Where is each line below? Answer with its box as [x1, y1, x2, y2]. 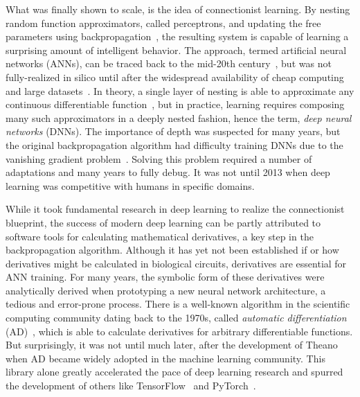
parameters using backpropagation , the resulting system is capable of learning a [6, 29, 349, 44]
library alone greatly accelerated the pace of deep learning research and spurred [6, 364, 343, 379]
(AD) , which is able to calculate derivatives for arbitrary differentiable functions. [6, 324, 353, 338]
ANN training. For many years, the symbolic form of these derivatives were [6, 270, 325, 284]
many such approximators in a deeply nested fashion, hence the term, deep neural [6, 110, 352, 125]
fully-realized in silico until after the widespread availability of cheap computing [6, 69, 344, 84]
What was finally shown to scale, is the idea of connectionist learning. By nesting [6, 2, 350, 16]
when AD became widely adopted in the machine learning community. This [6, 351, 325, 365]
